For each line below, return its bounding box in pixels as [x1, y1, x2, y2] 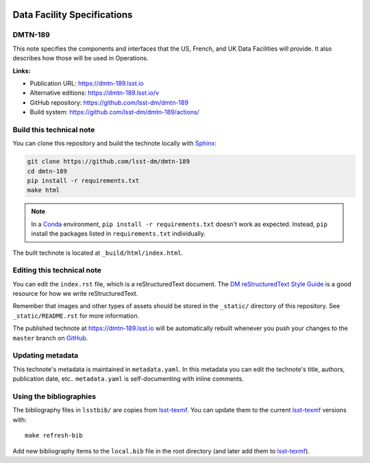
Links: [12, 66, 31, 75]
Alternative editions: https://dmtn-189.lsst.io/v [29, 89, 160, 97]
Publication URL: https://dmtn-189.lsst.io [29, 79, 144, 87]
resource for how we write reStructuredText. [12, 290, 138, 298]
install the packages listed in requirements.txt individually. [31, 229, 206, 238]
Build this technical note [12, 125, 95, 134]
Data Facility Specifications [12, 9, 133, 21]
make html [27, 186, 60, 195]
